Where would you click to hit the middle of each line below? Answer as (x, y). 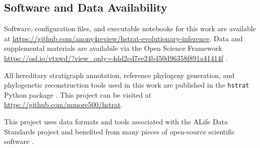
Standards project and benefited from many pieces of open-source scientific (120, 131)
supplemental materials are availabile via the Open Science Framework (113, 48)
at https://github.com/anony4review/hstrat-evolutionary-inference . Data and (123, 38)
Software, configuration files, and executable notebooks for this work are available (130, 28)
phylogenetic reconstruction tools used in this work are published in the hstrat (127, 85)
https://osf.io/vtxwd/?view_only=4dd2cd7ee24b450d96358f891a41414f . (116, 58)
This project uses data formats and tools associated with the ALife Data (116, 122)
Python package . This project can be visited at (78, 94)
